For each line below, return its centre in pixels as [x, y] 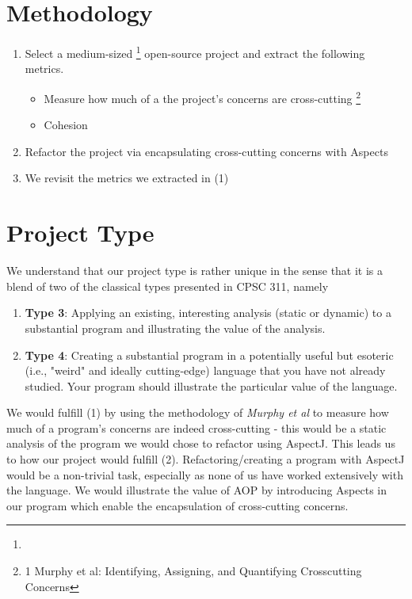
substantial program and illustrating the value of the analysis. [175, 328]
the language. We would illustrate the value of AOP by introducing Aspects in [197, 490]
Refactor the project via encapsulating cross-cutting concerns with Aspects [206, 151]
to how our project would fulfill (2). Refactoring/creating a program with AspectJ [206, 459]
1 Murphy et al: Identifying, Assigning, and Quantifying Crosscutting [193, 571]
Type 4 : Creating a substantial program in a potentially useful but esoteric [209, 355]
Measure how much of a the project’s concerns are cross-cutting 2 [202, 97]
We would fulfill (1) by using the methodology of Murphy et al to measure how [198, 412]
